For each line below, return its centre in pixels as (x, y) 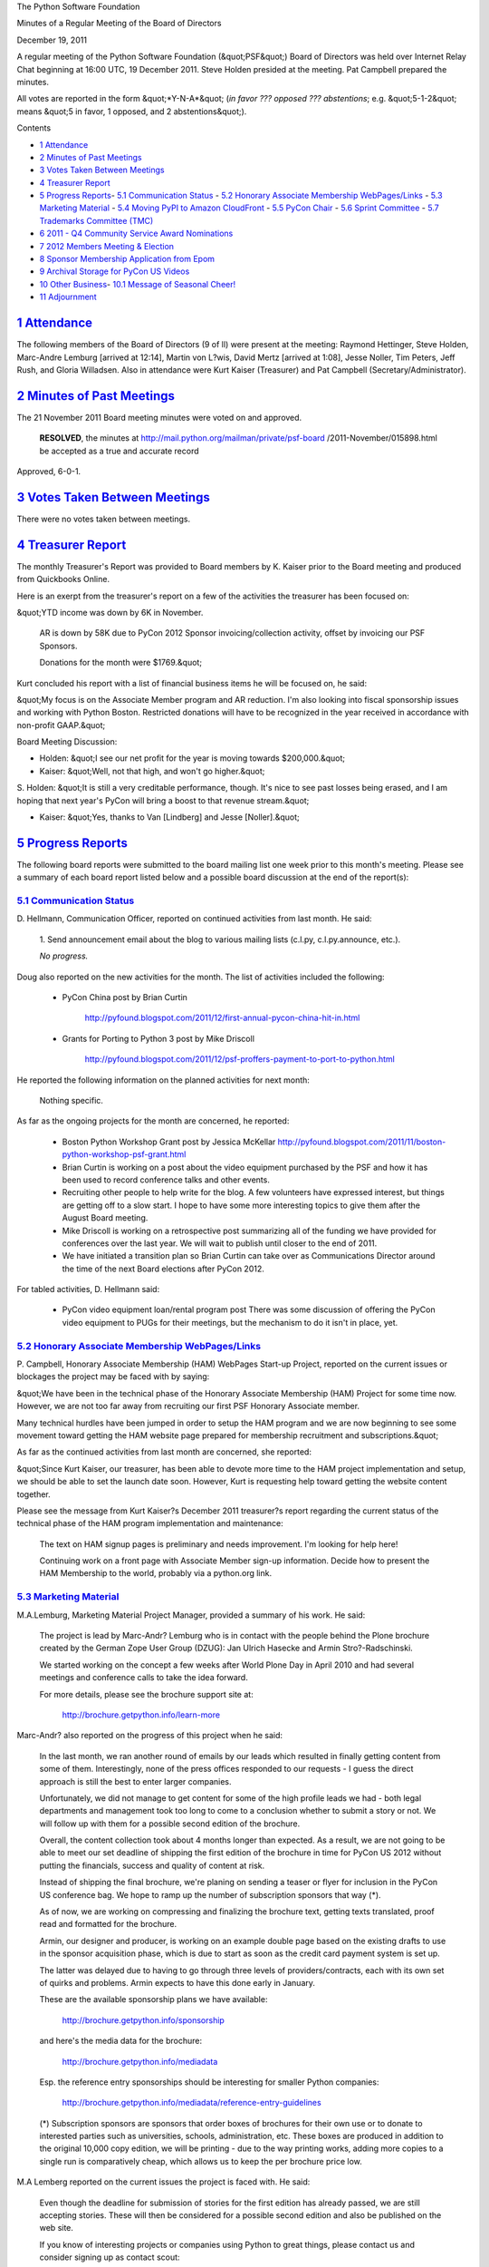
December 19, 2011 (52, 40)
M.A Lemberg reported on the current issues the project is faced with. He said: (163, 2182)
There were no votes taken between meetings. (103, 519)
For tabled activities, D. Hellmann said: (88, 1289)
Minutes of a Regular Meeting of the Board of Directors (119, 24)
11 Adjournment (68, 297)
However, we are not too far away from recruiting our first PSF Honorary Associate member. (188, 1406)
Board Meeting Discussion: (67, 742)
